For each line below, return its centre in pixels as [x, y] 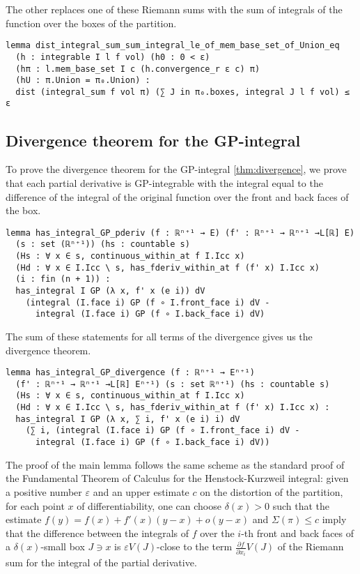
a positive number [44, 491]
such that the [301, 505]
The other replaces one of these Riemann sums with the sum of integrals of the [174, 9]
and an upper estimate [141, 491]
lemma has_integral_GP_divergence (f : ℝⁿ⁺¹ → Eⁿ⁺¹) [130, 373]
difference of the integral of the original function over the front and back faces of [177, 196]
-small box [63, 546]
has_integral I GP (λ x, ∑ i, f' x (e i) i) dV [128, 419]
